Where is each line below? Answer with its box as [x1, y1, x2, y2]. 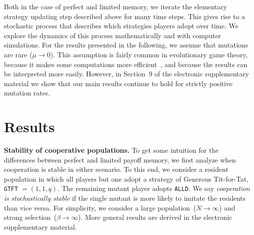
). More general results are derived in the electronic [78, 212, 232, 222]
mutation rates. [4, 88, 50, 98]
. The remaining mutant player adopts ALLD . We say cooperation [57, 183, 250, 193]
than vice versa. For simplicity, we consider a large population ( [4, 202, 196, 212]
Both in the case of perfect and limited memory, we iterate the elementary [4, 1, 227, 11]
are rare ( [4, 49, 32, 59]
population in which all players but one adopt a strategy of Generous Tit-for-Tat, [4, 173, 249, 184]
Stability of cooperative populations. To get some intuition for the [4, 145, 219, 155]
